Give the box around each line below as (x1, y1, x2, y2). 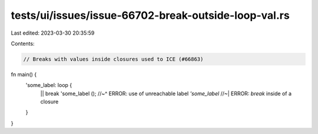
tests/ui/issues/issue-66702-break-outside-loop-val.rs (11, 9, 290, 22)
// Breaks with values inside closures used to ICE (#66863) (23, 56, 204, 62)
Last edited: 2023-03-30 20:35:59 (11, 29, 95, 36)
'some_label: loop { (25, 82, 72, 89)
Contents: (11, 40, 35, 47)
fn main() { (11, 71, 37, 78)
